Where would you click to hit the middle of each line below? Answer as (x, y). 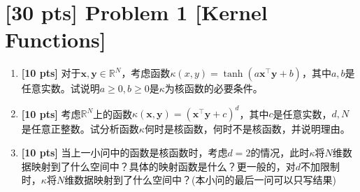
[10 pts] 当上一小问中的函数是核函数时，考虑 (124, 152)
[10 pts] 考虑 (51, 113)
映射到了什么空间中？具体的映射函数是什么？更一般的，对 (163, 166)
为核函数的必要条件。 (214, 88)
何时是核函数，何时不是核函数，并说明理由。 (247, 129)
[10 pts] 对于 (51, 73)
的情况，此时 (280, 152)
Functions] (56, 39)
